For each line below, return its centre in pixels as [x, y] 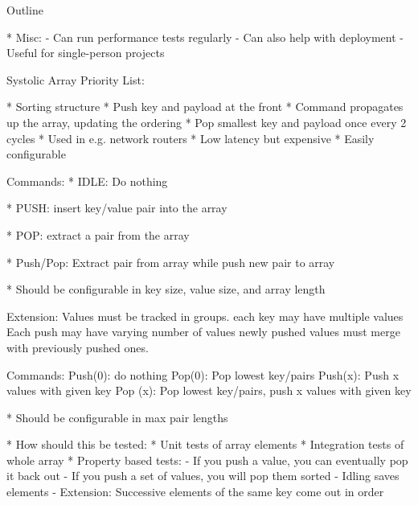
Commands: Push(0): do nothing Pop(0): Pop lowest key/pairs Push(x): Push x [203, 374]
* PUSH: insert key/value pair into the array [117, 208]
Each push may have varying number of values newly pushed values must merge [203, 332]
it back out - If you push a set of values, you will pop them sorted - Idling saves [203, 476]
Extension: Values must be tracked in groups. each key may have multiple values [205, 316]
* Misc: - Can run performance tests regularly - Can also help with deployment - [205, 37]
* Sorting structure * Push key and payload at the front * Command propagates [205, 107]
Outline [25, 10]
